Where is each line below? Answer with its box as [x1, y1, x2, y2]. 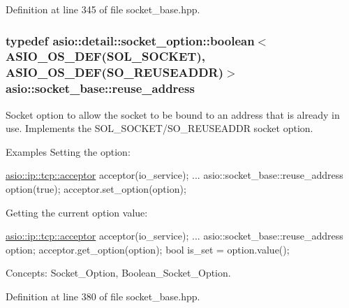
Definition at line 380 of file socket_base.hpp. [6, 288, 200, 303]
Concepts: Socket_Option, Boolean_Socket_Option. [6, 265, 231, 280]
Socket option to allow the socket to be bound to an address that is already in [6, 107, 340, 122]
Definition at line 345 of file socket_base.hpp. [6, 2, 200, 16]
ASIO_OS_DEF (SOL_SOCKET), [6, 47, 205, 65]
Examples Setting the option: [6, 144, 131, 159]
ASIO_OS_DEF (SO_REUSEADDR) [6, 64, 224, 81]
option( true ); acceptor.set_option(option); [6, 181, 186, 196]
